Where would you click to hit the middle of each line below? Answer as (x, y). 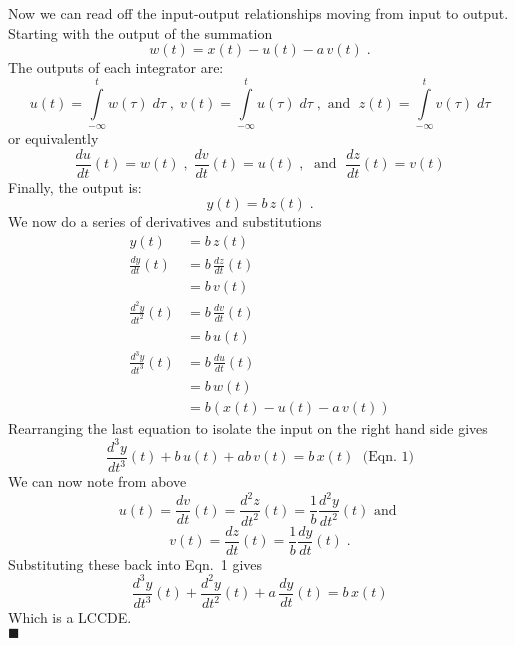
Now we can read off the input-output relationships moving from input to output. (258, 13)
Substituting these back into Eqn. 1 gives (135, 563)
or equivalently (53, 137)
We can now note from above (97, 481)
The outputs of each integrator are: (116, 67)
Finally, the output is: (75, 186)
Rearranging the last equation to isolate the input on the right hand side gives (248, 427)
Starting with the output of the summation (140, 32)
